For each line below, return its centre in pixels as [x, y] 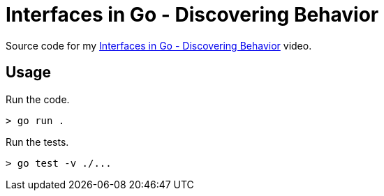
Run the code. [38, 99]
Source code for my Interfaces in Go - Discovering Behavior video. [159, 45]
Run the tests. [37, 142]
